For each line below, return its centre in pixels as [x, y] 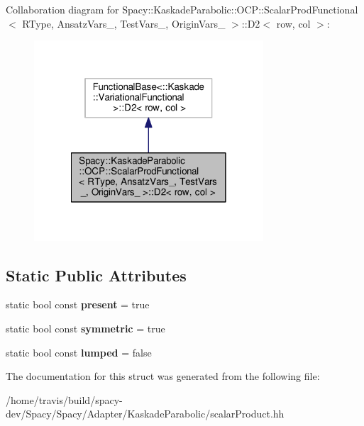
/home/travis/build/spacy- [64, 399]
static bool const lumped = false [79, 352]
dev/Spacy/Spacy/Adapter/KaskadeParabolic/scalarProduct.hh [145, 414]
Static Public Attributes [96, 275]
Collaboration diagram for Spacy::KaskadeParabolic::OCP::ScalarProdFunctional [182, 9]
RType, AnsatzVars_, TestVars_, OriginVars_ [124, 23]
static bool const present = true [78, 304]
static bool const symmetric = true [86, 328]
